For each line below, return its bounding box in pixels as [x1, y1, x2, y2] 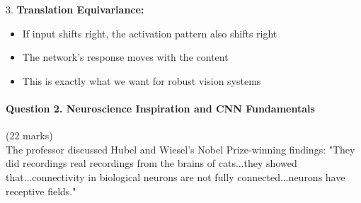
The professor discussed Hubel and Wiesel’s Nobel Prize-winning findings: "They [6, 141, 355, 156]
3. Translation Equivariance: [6, 2, 144, 16]
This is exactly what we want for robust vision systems [22, 73, 261, 88]
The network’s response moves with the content [22, 50, 229, 64]
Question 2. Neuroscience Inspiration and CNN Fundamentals [6, 100, 315, 115]
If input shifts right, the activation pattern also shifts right [22, 25, 277, 40]
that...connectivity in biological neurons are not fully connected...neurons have [6, 169, 345, 184]
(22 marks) [6, 128, 53, 143]
